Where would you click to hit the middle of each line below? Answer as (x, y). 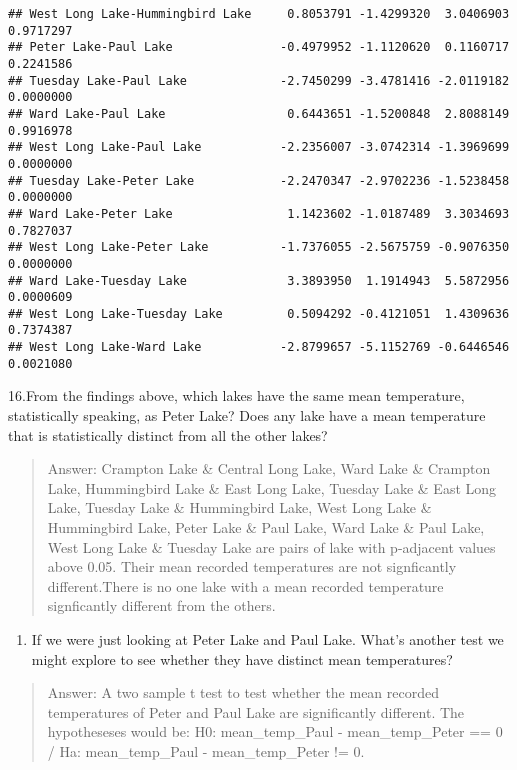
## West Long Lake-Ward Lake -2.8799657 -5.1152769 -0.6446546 (259, 347)
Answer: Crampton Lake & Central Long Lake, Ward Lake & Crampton (269, 468)
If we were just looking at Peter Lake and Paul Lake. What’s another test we (267, 638)
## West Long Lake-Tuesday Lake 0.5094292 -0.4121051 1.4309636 (259, 313)
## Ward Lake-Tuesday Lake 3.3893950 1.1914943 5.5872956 (259, 280)
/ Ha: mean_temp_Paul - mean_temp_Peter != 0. (206, 750)
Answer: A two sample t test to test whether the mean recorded (243, 692)
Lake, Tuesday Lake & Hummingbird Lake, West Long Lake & (239, 507)
